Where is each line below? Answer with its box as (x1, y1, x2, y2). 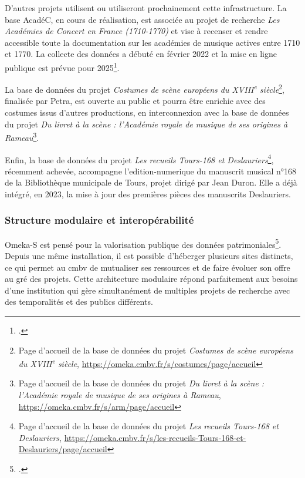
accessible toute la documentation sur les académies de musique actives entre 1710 (5, 36, 300, 48)
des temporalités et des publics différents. (5, 295, 153, 308)
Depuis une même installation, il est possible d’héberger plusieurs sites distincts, (5, 250, 293, 261)
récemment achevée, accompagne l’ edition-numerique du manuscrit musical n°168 (5, 164, 297, 177)
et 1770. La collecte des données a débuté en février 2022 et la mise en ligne (5, 48, 277, 60)
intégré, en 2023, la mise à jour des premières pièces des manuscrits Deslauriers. (5, 187, 291, 200)
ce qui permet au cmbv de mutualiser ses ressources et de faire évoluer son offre (5, 261, 290, 273)
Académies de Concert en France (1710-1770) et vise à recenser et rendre (5, 25, 268, 37)
